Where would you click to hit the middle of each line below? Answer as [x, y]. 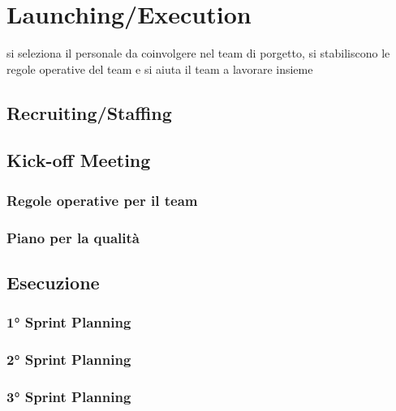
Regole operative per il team [102, 200]
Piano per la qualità [73, 237]
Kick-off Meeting [79, 160]
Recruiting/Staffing [89, 112]
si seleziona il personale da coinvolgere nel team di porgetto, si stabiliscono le [198, 53]
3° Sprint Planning [69, 396]
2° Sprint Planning [69, 360]
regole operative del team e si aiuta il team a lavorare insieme [160, 68]
